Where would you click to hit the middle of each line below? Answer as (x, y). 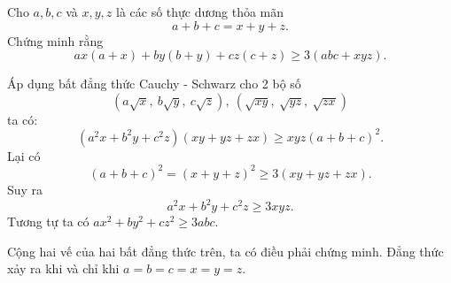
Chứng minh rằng (55, 40)
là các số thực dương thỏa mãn (200, 11)
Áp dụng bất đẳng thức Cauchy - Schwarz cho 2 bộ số (154, 84)
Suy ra (25, 189)
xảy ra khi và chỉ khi (63, 268)
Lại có (24, 155)
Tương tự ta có (48, 222)
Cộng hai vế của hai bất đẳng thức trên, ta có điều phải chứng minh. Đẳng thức (225, 251)
